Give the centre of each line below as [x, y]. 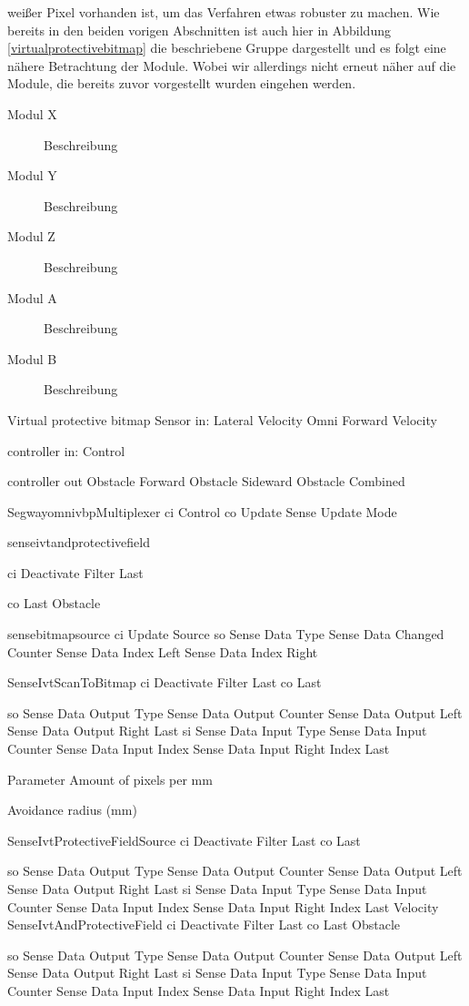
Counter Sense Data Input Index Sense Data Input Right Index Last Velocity [223, 906]
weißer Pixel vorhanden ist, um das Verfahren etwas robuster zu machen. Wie [224, 12]
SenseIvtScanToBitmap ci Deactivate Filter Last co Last [165, 682]
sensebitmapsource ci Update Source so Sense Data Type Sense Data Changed [226, 634]
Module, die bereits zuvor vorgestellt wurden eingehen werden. [182, 83]
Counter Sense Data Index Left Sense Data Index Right [163, 651]
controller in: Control [66, 450]
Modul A [32, 297]
